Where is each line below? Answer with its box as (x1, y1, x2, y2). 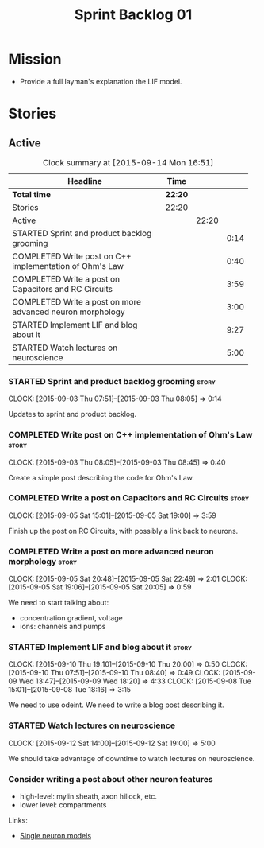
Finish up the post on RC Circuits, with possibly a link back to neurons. (8, 526, 239, 535)
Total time (12, 189, 52, 200)
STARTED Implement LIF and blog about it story (8, 642, 193, 653)
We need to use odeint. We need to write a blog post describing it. (8, 700, 224, 710)
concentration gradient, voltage (19, 613, 123, 623)
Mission (8, 50, 62, 68)
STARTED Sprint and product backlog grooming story (8, 375, 216, 387)
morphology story (8, 555, 78, 566)
